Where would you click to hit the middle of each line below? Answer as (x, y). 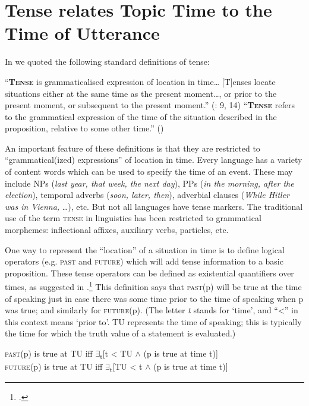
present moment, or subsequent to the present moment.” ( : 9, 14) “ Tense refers (150, 105)
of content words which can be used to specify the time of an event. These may (149, 171)
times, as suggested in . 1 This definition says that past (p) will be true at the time (153, 286)
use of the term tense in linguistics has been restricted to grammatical (133, 218)
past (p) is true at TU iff (49, 353)
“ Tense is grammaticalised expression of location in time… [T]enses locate (140, 81)
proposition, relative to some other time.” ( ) (84, 128)
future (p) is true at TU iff (54, 366)
